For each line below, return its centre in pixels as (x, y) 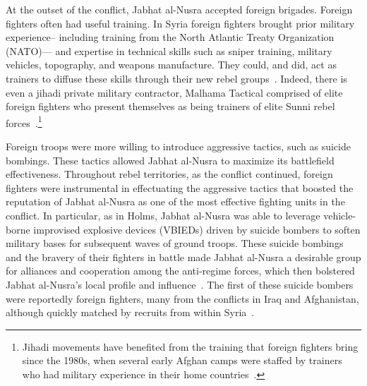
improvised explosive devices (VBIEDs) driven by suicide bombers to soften (197, 229)
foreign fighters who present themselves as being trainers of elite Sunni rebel (170, 106)
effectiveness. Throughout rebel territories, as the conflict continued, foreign (169, 174)
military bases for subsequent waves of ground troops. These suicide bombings (175, 243)
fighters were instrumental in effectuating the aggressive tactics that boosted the (180, 187)
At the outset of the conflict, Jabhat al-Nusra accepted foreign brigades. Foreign (179, 9)
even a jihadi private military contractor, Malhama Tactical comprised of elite (174, 92)
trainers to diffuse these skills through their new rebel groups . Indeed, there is (176, 78)
